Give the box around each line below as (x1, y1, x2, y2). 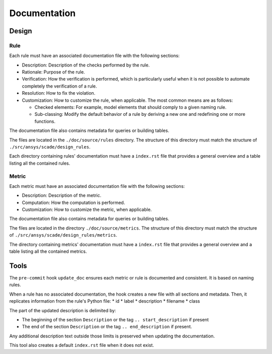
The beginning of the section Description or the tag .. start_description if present (22, 316, 209, 322)
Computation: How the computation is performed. (22, 199, 125, 205)
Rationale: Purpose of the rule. (22, 69, 85, 75)
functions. (34, 118, 55, 124)
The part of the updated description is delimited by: (9, 307, 116, 313)
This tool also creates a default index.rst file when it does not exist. (9, 342, 154, 348)
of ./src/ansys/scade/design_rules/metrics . (9, 232, 117, 238)
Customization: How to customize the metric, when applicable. (22, 206, 152, 213)
